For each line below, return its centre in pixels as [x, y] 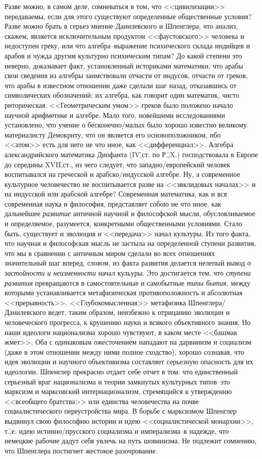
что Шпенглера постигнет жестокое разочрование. [81, 450]
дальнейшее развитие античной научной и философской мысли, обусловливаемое [130, 213]
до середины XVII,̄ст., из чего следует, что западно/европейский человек [117, 164]
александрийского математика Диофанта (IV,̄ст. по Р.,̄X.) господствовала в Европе [131, 154]
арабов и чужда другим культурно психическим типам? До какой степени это [123, 55]
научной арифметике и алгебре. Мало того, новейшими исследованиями [115, 115]
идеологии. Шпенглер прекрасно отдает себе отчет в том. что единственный [121, 371]
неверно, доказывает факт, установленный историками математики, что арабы [124, 65]
